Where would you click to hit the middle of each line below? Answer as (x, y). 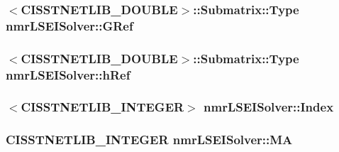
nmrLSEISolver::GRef (70, 25)
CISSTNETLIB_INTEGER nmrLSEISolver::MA (149, 140)
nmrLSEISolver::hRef (68, 74)
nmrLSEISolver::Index (269, 107)
